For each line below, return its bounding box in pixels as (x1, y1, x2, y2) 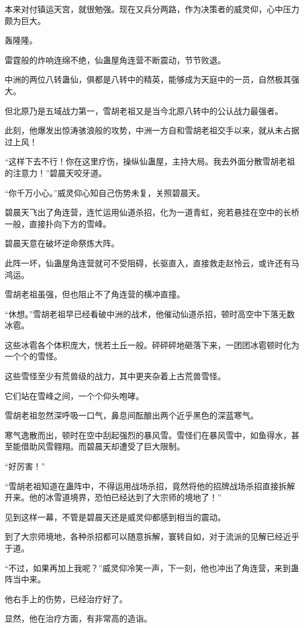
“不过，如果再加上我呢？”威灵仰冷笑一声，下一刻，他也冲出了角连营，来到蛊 (5, 561, 299, 574)
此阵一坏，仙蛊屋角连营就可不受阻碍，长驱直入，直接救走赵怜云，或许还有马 (5, 256, 299, 269)
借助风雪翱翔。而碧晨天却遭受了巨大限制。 (20, 440, 185, 452)
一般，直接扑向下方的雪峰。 (5, 217, 111, 229)
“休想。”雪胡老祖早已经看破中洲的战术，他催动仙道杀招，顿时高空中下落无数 (5, 307, 295, 320)
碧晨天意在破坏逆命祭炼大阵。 (5, 237, 119, 249)
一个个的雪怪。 (5, 350, 62, 362)
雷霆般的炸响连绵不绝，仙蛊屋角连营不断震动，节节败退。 (5, 53, 226, 66)
